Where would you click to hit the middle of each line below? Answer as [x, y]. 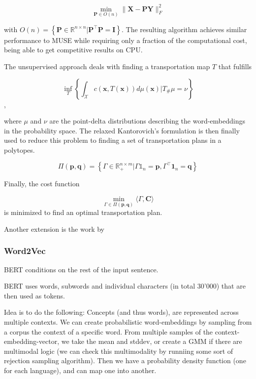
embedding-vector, [32, 341]
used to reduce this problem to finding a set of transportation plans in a [113, 140]
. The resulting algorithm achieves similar [184, 29]
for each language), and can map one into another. [80, 370]
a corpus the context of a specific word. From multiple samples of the [109, 331]
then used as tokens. [34, 295]
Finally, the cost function [42, 184]
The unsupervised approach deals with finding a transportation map [107, 66]
